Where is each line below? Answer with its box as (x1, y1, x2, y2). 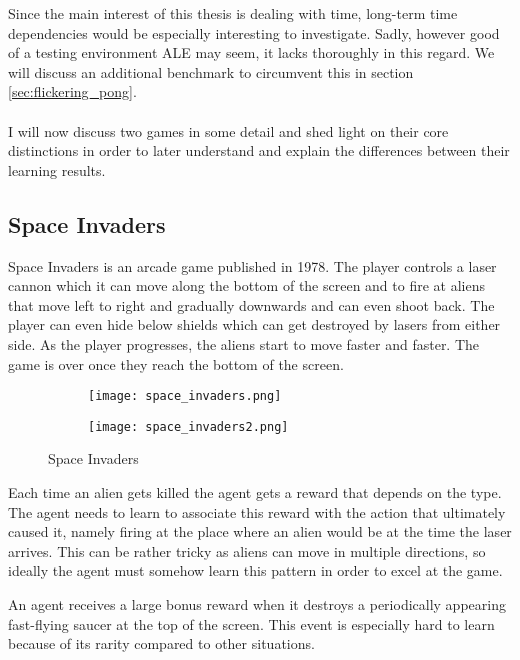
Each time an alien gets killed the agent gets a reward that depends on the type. (8, 482, 502, 503)
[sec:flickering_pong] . (8, 81, 137, 102)
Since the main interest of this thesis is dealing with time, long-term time (8, 3, 458, 23)
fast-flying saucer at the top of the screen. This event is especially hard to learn (8, 613, 495, 634)
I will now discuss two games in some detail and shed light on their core (8, 120, 449, 141)
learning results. (8, 159, 106, 180)
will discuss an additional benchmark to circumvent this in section (8, 61, 414, 82)
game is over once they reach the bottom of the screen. (8, 353, 344, 374)
